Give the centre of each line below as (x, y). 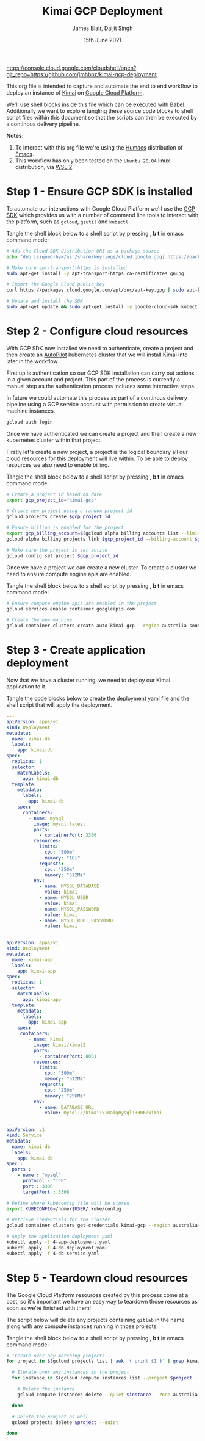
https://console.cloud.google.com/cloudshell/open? (71, 68)
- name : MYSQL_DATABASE (69, 886)
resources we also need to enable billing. (58, 464)
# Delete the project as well (50, 1417)
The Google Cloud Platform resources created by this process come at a (97, 1295)
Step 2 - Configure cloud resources (97, 331)
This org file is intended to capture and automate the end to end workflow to (102, 86)
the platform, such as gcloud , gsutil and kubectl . (68, 222)
